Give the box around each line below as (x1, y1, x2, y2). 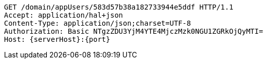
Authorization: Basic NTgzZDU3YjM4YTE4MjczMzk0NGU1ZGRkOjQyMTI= (4, 27, 263, 35)
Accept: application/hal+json (4, 11, 123, 19)
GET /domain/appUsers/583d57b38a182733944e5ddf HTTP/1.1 (4, 3, 234, 11)
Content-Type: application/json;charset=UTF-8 (4, 19, 191, 27)
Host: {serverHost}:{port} (4, 35, 110, 43)
